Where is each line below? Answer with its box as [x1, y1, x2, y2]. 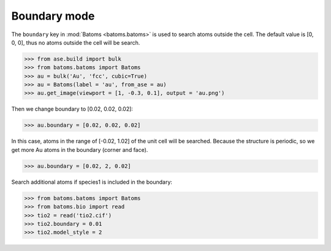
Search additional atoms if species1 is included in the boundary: [11, 178, 173, 185]
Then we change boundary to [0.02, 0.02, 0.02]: [11, 105, 133, 113]
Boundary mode [11, 9, 95, 23]
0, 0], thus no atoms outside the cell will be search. [11, 39, 140, 46]
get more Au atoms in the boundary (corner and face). [11, 146, 148, 153]
